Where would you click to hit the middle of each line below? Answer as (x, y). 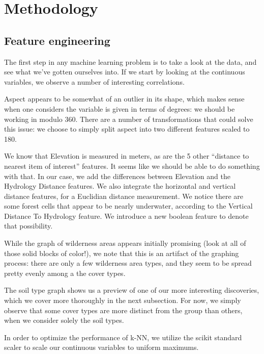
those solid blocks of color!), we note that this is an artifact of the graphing (122, 253)
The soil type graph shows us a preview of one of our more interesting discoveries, (132, 290)
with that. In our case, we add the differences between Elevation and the (117, 176)
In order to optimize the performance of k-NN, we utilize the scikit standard (123, 337)
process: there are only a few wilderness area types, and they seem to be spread (128, 263)
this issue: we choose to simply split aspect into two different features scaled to (127, 129)
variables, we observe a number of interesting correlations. (94, 81)
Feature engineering (57, 40)
